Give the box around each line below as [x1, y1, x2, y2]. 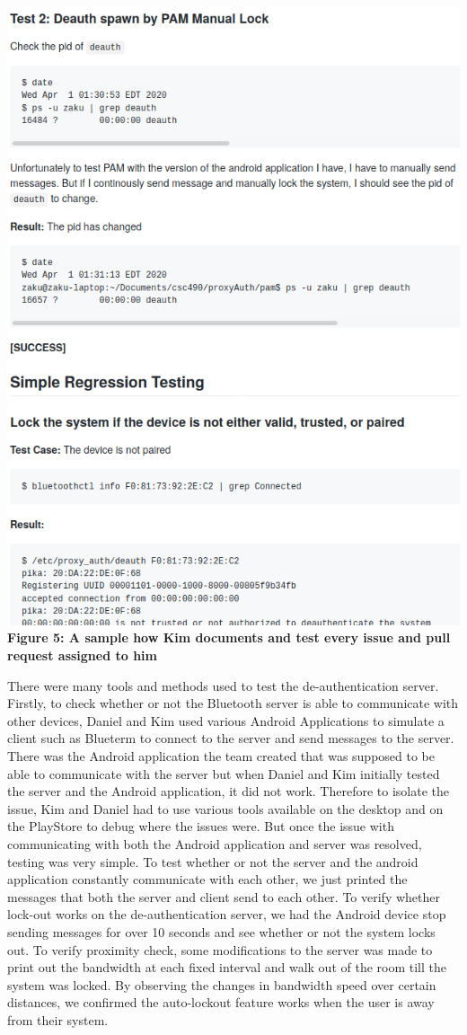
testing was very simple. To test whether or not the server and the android [7, 852, 419, 871]
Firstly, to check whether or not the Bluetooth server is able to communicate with [7, 694, 459, 712]
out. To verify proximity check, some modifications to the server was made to [7, 940, 433, 959]
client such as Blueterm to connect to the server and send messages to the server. [7, 729, 454, 747]
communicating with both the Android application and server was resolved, [7, 834, 422, 853]
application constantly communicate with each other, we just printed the [7, 870, 408, 889]
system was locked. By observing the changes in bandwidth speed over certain [7, 975, 436, 994]
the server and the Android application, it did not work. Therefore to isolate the [7, 782, 449, 801]
